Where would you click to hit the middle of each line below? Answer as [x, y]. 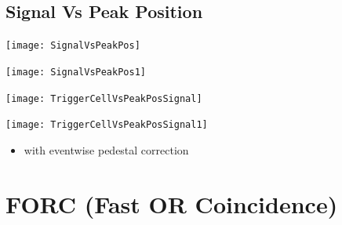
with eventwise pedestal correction [106, 149]
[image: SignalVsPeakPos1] [76, 72]
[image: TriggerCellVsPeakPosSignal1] [107, 125]
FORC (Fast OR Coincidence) [172, 203]
